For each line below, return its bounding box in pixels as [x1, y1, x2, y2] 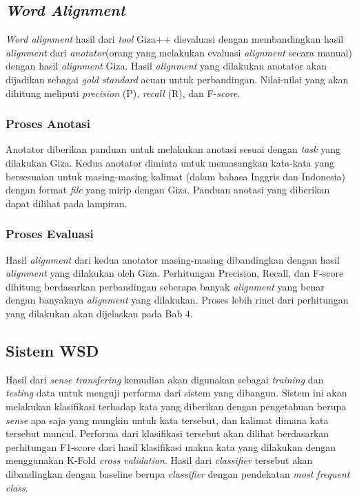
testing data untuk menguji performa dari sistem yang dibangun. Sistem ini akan [6, 385, 347, 400]
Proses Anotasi [6, 115, 90, 132]
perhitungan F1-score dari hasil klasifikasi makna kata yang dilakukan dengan [6, 439, 336, 454]
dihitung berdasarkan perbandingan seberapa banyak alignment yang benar [6, 279, 325, 293]
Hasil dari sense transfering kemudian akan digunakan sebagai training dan [6, 372, 324, 386]
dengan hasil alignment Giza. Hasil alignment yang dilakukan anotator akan [6, 59, 327, 73]
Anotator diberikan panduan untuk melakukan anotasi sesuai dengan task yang [6, 142, 340, 156]
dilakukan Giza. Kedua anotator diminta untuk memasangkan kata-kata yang [6, 155, 335, 169]
